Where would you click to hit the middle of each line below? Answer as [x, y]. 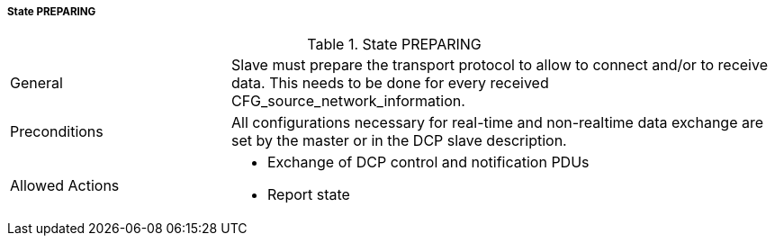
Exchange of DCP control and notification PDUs [428, 162]
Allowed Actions [65, 186]
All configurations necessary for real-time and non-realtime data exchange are [497, 123]
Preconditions [57, 132]
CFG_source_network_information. [348, 101]
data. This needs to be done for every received [390, 83]
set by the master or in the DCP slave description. [399, 141]
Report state [308, 195]
